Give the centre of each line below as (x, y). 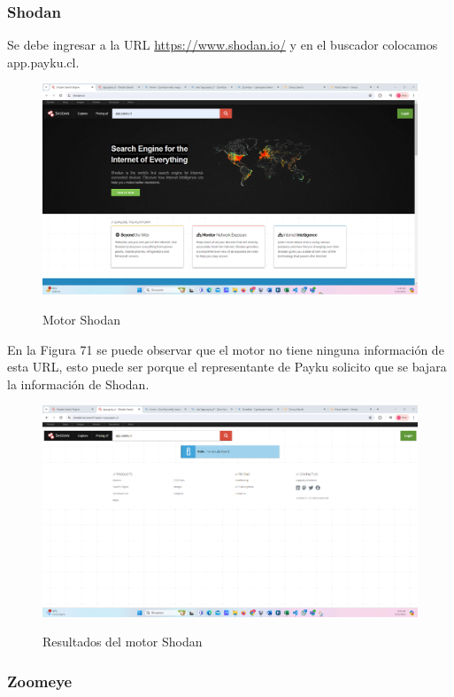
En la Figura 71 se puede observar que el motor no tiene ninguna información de (226, 349)
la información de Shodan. (78, 384)
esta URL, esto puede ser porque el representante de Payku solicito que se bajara (227, 367)
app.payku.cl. (43, 62)
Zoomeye (40, 681)
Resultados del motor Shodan (123, 642)
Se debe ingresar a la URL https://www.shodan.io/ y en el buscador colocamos (223, 45)
